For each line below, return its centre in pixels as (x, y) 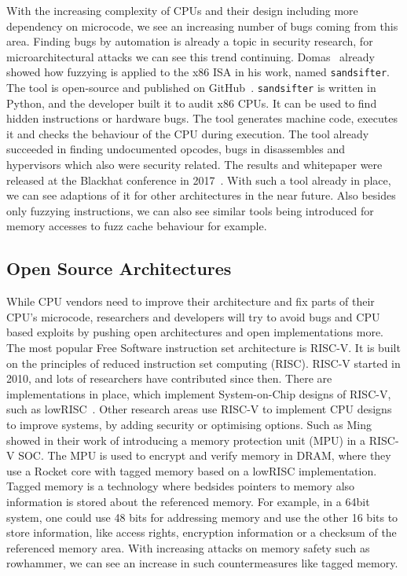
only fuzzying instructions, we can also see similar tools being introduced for (190, 210)
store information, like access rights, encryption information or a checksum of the (202, 532)
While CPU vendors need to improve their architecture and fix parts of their (191, 301)
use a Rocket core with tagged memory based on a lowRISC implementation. (192, 470)
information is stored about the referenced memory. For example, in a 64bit (188, 501)
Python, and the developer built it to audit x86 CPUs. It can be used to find (192, 103)
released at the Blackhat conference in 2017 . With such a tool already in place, (199, 180)
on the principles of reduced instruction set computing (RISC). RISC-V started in (203, 363)
